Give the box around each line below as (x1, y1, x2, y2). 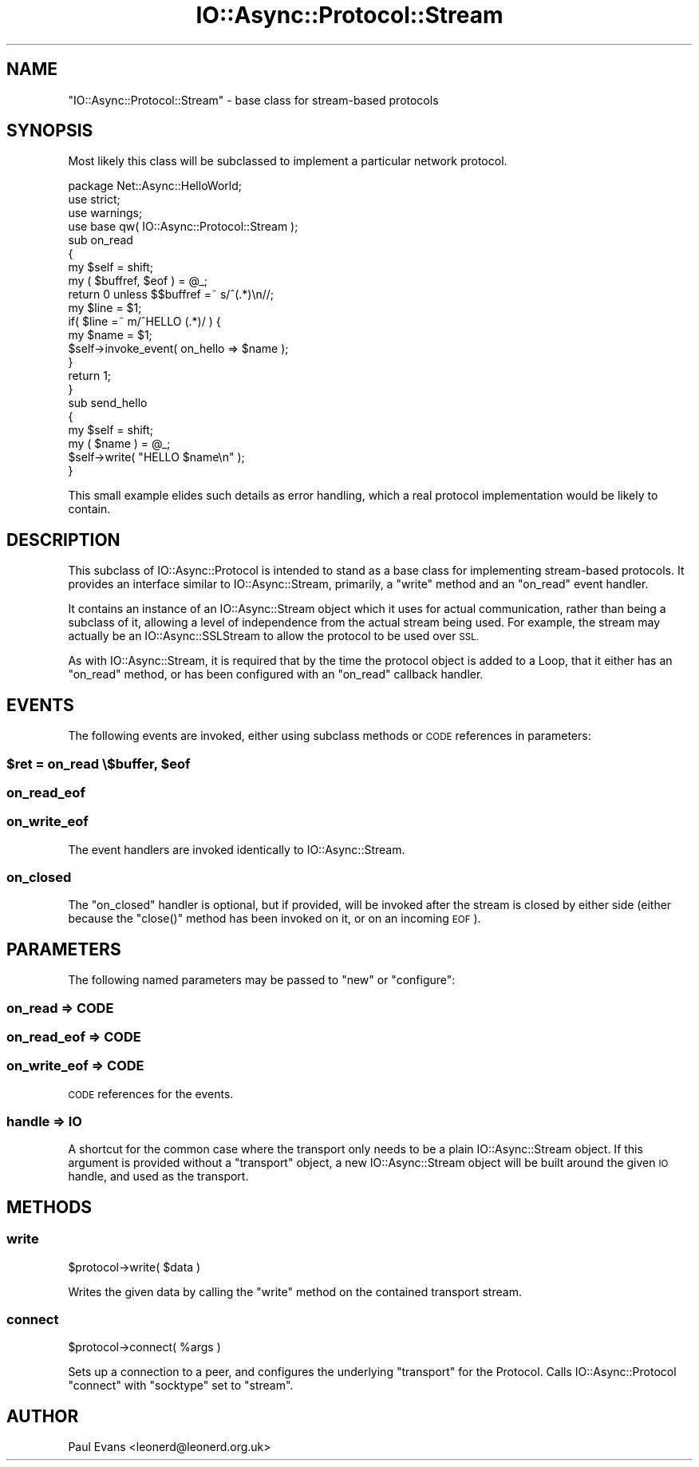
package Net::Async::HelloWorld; (68, 179, 242, 193)
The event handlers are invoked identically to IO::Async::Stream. (68, 842, 405, 856)
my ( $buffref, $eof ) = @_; (68, 274, 207, 288)
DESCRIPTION (6, 529, 120, 550)
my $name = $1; (68, 328, 152, 342)
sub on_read (68, 233, 133, 247)
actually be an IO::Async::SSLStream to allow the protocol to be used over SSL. (68, 629, 480, 643)
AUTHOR (6, 1406, 79, 1426)
